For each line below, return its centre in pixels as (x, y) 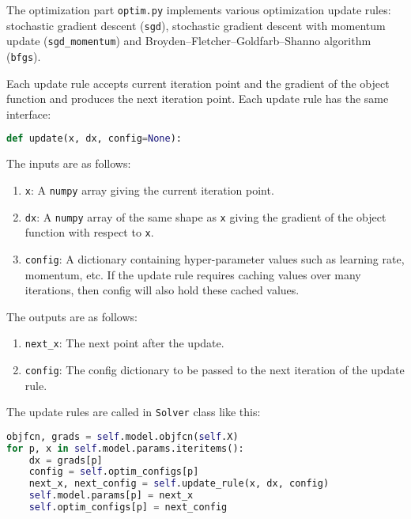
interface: (29, 114)
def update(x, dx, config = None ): (94, 139)
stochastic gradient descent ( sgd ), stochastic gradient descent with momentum (196, 25)
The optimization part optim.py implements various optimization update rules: (199, 9)
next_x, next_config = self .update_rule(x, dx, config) (179, 484)
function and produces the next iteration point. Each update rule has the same (198, 98)
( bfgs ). (24, 56)
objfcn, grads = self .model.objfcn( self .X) (123, 436)
